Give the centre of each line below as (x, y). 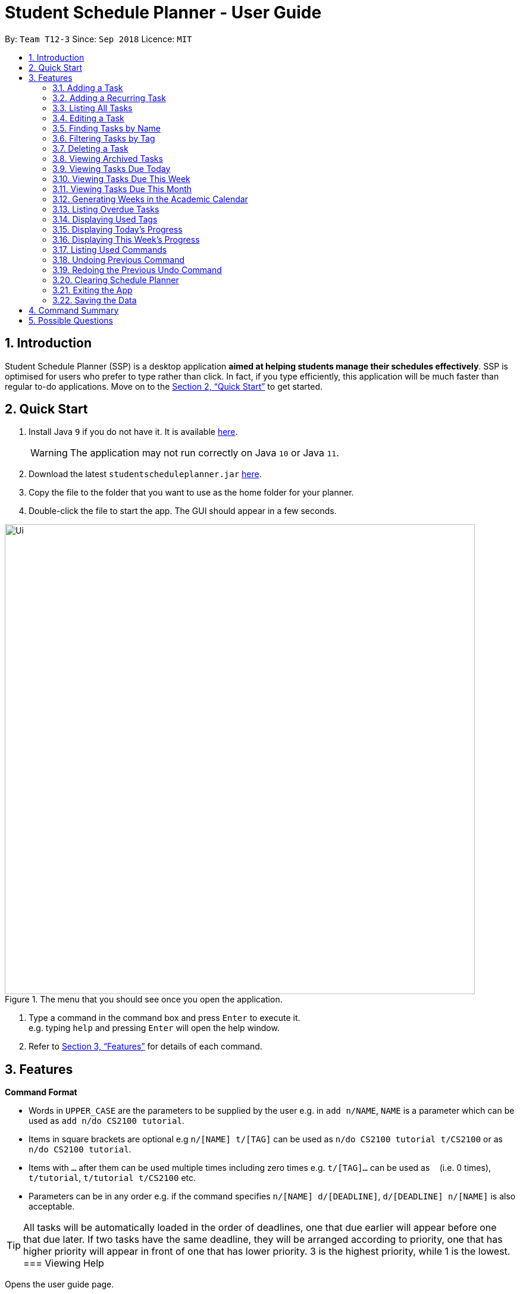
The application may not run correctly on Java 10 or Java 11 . (204, 453)
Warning (49, 453)
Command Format (41, 1092)
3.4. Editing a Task (88, 118)
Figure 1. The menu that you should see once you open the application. (144, 1000)
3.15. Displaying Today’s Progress (118, 229)
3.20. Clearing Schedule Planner (116, 280)
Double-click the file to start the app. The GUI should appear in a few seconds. (183, 511)
